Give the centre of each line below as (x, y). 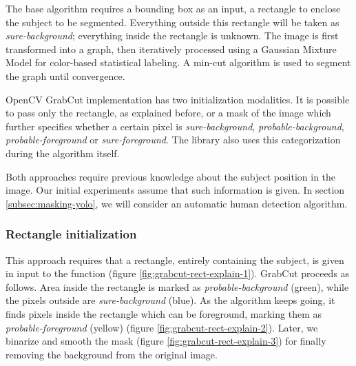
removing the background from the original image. (112, 354)
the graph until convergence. (65, 75)
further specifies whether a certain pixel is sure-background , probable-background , (175, 126)
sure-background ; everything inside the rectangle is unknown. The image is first (172, 35)
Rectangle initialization (71, 234)
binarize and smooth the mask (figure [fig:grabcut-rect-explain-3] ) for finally (166, 341)
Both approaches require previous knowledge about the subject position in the (171, 176)
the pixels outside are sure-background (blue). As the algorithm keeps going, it (170, 300)
